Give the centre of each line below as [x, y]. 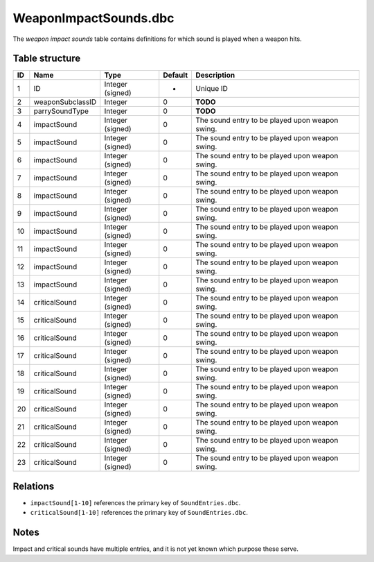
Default [176, 75]
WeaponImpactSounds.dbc [93, 18]
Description [215, 75]
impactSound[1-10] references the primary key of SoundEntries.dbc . [135, 502]
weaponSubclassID [65, 102]
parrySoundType [61, 111]
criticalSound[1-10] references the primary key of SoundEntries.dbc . [139, 513]
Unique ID [212, 89]
